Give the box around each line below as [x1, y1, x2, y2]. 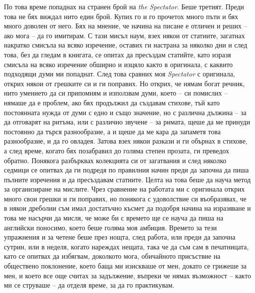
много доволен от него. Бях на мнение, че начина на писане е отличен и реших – [4, 21, 248, 31]
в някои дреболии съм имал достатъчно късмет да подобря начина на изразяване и [4, 203, 251, 213]
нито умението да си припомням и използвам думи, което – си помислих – [4, 88, 228, 98]
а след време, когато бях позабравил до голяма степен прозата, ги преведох [4, 145, 229, 155]
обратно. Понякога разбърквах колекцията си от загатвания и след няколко [4, 155, 227, 165]
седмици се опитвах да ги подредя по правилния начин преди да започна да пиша [4, 165, 249, 175]
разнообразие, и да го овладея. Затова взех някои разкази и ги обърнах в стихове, [4, 136, 248, 146]
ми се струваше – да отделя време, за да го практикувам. [4, 280, 175, 290]
